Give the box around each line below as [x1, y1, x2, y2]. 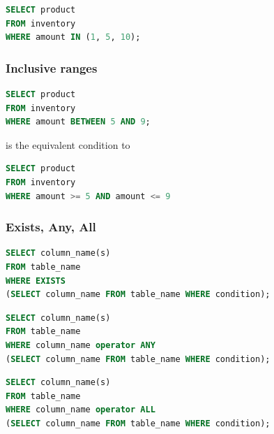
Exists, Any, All [6, 218, 96, 236]
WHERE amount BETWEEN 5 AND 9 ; [6, 117, 151, 127]
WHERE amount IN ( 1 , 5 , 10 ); [6, 32, 141, 43]
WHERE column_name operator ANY [6, 340, 155, 350]
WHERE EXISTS [6, 275, 66, 286]
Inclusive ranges [6, 59, 98, 76]
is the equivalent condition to [6, 137, 130, 152]
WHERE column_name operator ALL [6, 405, 155, 415]
